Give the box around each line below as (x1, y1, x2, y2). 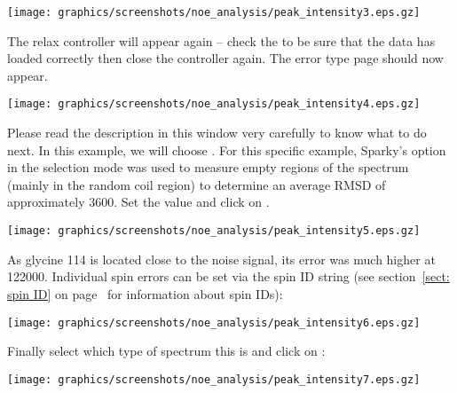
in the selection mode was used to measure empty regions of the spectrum (7, 158, 409, 177)
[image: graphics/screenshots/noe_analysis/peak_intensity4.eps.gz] (7, 98, 421, 111)
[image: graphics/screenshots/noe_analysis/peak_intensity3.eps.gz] (7, 6, 421, 19)
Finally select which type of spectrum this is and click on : (7, 342, 326, 360)
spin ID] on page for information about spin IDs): (7, 284, 283, 303)
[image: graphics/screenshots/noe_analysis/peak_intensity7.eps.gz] (7, 373, 421, 386)
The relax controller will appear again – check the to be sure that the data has (7, 31, 436, 50)
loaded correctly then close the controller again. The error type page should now (7, 49, 444, 67)
